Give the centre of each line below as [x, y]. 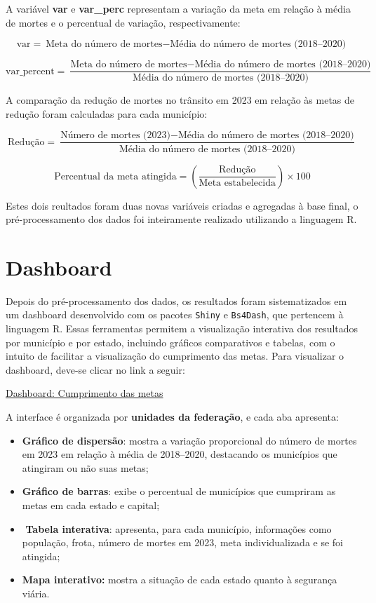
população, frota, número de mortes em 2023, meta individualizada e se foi [183, 542]
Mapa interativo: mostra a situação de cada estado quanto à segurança [180, 580]
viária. [36, 593]
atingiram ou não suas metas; [85, 467]
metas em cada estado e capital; [91, 505]
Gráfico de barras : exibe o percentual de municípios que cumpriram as [179, 491]
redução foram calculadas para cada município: [107, 113]
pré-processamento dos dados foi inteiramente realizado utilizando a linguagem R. [181, 219]
